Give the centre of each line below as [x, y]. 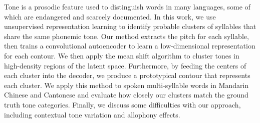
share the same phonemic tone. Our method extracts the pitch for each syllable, [126, 36]
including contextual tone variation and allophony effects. [92, 114]
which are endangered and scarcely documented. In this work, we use [110, 16]
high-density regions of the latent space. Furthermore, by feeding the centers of [125, 65]
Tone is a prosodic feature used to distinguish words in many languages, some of [127, 6]
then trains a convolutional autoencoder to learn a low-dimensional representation [130, 46]
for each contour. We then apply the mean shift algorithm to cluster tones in [122, 55]
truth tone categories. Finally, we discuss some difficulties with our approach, [122, 104]
